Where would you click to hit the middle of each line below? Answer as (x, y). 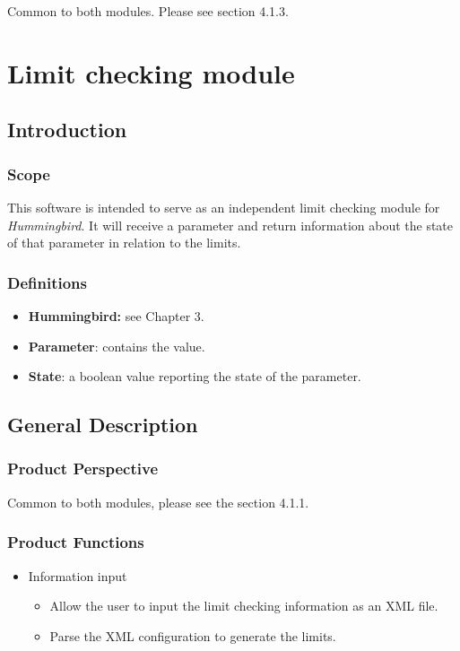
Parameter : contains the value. (117, 346)
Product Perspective (83, 469)
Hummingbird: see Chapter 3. (116, 315)
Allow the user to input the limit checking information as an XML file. (244, 606)
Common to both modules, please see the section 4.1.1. (158, 502)
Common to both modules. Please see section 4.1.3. (148, 11)
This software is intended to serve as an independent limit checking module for (224, 207)
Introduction (67, 130)
